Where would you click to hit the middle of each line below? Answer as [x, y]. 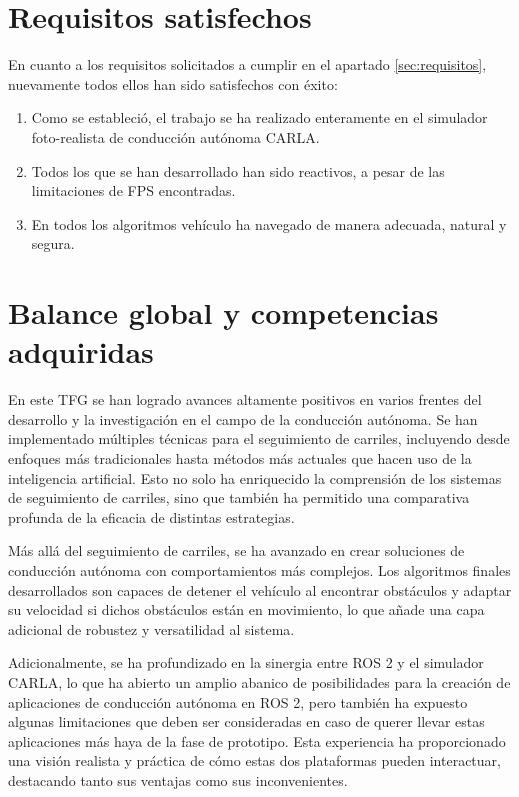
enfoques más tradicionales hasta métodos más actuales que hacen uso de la [240, 457]
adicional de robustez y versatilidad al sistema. [151, 628]
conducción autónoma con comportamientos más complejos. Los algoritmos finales [259, 569]
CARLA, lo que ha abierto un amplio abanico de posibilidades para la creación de [259, 681]
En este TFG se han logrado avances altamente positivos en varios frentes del [245, 399]
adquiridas [81, 351]
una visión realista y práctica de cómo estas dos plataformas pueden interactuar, [254, 760]
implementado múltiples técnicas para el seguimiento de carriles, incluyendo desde [259, 438]
